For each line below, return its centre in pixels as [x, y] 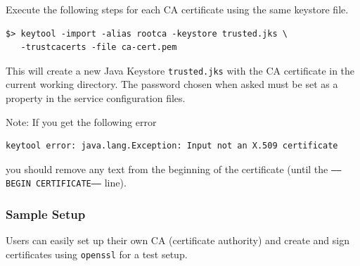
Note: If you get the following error [81, 121]
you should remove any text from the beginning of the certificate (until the [167, 169]
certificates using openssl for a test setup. [97, 254]
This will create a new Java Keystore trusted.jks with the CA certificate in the [180, 70]
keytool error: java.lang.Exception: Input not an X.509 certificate [172, 146]
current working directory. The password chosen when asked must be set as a [172, 84]
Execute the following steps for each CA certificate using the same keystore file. [177, 9]
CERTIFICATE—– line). [81, 183]
